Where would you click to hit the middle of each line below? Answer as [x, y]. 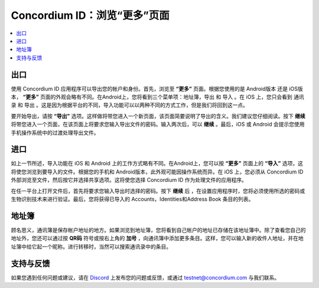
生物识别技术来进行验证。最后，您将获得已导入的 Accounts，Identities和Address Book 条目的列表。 [132, 199]
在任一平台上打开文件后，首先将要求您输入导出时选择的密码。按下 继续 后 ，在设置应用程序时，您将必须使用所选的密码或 [158, 191]
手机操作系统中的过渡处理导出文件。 [55, 132]
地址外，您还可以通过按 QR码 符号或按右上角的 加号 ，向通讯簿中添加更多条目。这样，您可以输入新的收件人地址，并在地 [157, 238]
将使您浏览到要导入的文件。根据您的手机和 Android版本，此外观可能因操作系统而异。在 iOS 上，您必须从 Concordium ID [157, 172]
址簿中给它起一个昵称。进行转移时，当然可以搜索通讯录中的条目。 [91, 246]
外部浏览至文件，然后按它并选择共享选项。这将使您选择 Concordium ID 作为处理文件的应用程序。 [129, 180]
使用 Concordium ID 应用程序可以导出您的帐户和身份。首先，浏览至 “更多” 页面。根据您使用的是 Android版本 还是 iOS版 [157, 89]
